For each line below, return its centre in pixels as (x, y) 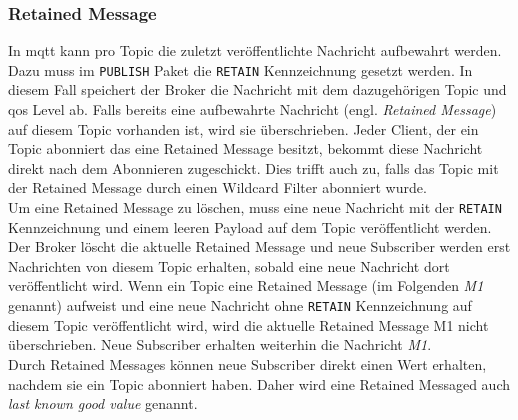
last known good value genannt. (103, 403)
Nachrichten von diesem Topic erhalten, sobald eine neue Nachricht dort (229, 265)
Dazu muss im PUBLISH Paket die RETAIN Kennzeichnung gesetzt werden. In (240, 69)
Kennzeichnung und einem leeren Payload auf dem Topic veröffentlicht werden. (250, 226)
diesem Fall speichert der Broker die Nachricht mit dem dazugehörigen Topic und (257, 89)
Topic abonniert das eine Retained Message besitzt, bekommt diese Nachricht (245, 148)
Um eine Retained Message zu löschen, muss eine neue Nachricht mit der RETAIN (255, 207)
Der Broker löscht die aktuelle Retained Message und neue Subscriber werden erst (259, 246)
